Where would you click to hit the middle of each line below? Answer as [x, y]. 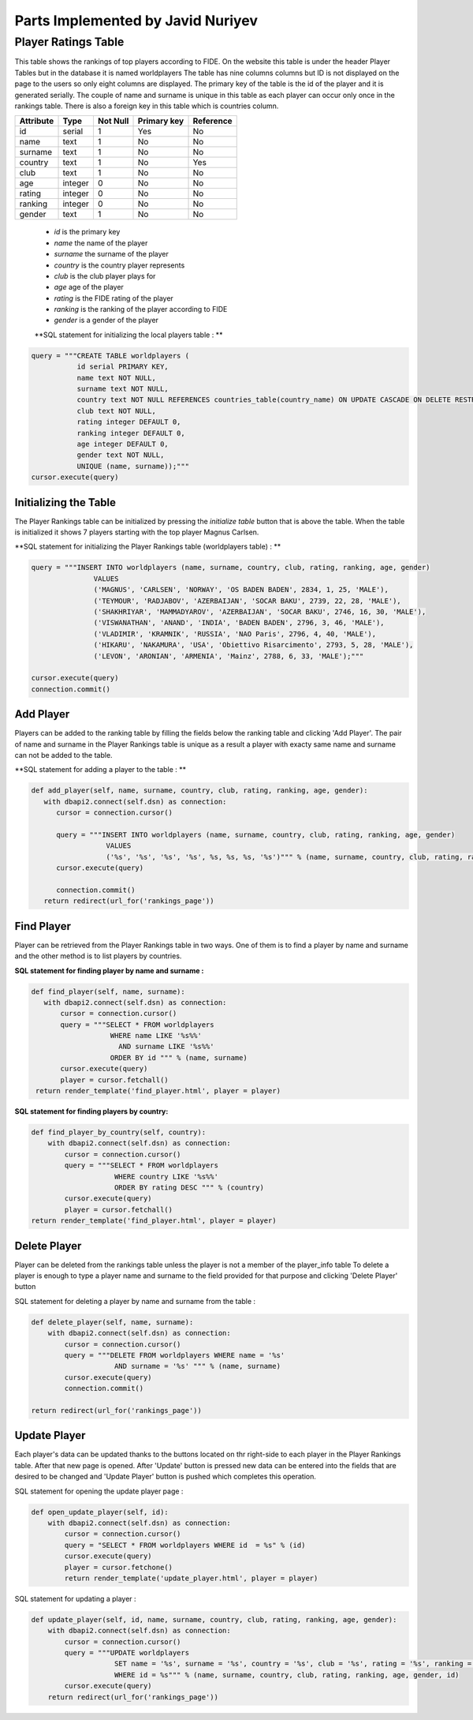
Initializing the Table [65, 502]
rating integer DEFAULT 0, [129, 422]
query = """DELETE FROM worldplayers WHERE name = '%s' [175, 1355]
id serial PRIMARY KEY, [123, 367]
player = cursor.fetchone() [119, 1567]
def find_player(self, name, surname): [108, 991]
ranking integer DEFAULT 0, [131, 433]
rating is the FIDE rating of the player [114, 298]
